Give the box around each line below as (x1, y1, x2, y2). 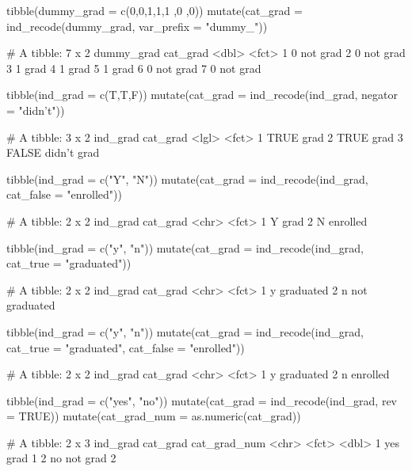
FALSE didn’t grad (6, 144, 100, 161)
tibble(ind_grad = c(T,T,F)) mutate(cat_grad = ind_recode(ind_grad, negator (6, 86, 398, 103)
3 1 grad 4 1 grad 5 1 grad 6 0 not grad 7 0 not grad (6, 59, 261, 76)
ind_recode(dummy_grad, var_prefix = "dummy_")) (6, 17, 268, 34)
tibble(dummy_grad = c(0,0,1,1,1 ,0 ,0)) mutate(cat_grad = (6, 2, 303, 18)
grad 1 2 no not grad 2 (6, 450, 116, 466)
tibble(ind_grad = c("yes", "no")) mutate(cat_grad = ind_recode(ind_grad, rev (6, 392, 397, 408)
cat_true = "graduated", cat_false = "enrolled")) (6, 339, 245, 355)
